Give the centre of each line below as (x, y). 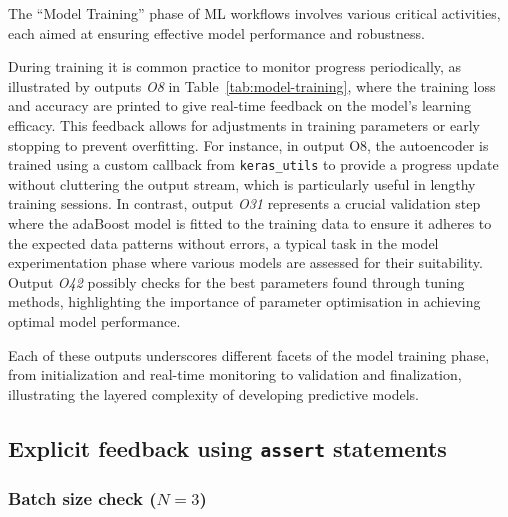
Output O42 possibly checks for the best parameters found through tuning (236, 281)
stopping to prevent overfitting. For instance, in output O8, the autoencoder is (248, 144)
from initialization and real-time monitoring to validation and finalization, (235, 374)
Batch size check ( (82, 497)
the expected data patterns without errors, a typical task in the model (223, 242)
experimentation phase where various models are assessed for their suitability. (245, 262)
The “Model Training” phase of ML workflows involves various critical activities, (254, 13)
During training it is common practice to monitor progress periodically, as (235, 66)
